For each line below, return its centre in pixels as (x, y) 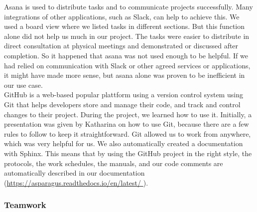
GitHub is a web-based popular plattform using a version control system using (124, 95)
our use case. (23, 85)
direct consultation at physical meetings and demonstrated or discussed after (121, 46)
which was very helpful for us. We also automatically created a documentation (124, 143)
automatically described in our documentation (74, 173)
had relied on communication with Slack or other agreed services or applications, (127, 65)
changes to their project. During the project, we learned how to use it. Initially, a (128, 114)
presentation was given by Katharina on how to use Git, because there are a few (127, 124)
